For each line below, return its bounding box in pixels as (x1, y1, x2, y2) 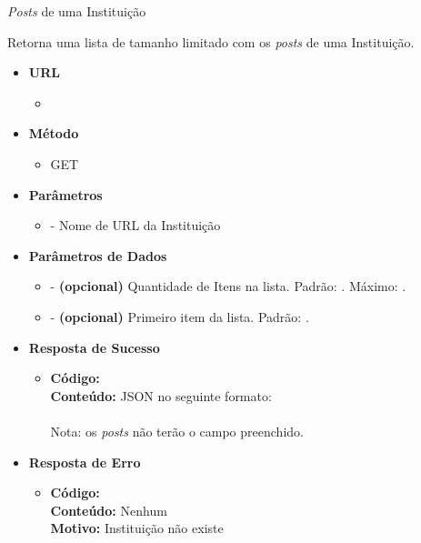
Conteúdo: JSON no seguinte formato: (50, 386, 272, 405)
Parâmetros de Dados (28, 246, 167, 265)
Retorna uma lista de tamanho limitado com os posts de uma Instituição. (7, 32, 415, 51)
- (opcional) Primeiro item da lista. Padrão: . (50, 307, 309, 326)
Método (28, 124, 79, 143)
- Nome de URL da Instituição (50, 216, 221, 235)
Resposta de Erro (28, 452, 141, 471)
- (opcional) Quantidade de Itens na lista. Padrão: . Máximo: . (50, 277, 406, 296)
